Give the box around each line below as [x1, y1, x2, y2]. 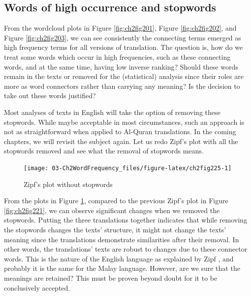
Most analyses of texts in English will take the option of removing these [4, 107, 220, 117]
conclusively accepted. [4, 282, 70, 293]
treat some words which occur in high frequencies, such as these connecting [4, 51, 231, 62]
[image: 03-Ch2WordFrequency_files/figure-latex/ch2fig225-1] [24, 164, 232, 172]
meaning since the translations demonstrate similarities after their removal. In [4, 234, 239, 244]
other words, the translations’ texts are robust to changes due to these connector [4, 244, 248, 254]
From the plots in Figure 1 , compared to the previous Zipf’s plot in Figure [4, 195, 228, 206]
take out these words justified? [4, 90, 96, 101]
